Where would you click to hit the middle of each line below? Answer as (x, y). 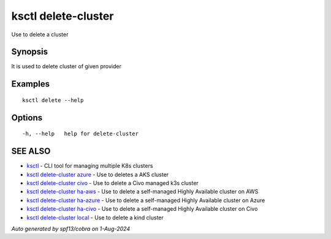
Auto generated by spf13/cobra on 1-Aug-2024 (71, 229)
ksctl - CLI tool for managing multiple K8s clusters (90, 166)
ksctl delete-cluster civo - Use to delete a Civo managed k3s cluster (112, 183)
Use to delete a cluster (40, 34)
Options (27, 118)
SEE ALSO (31, 151)
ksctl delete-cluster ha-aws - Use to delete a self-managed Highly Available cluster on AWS (143, 192)
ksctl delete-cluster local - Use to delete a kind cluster (95, 217)
